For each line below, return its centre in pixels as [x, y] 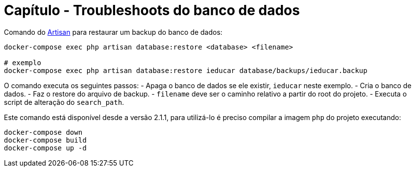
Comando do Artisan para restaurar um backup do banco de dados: [113, 32]
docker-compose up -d [45, 148]
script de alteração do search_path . [64, 102]
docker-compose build [45, 140]
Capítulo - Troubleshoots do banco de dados [152, 10]
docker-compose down [43, 132]
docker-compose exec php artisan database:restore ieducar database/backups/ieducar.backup [186, 70]
